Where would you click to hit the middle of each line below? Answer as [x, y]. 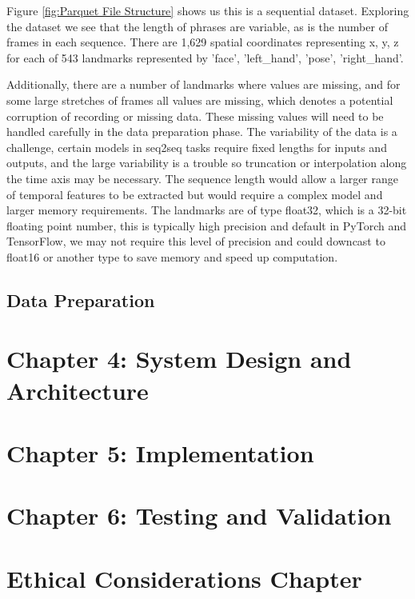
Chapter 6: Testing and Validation [199, 515]
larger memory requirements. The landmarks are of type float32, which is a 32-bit [207, 210]
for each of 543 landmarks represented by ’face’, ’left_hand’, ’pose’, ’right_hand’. [205, 57]
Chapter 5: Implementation [160, 453]
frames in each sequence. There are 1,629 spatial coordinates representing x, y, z [203, 42]
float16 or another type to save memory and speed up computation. [172, 256]
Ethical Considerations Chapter [184, 578]
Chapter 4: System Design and [179, 359]
